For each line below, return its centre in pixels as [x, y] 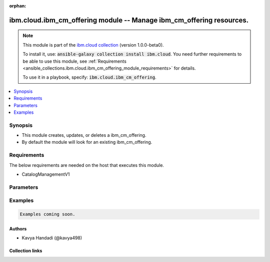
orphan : [18, 6]
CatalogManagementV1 [46, 174]
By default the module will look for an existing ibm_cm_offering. [87, 142]
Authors [18, 228]
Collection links [26, 251]
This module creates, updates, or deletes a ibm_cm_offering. [84, 135]
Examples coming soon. [47, 214]
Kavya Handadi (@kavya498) [52, 238]
